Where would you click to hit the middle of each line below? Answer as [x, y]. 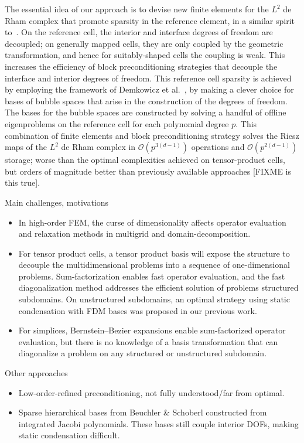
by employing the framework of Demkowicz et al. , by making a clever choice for [149, 89]
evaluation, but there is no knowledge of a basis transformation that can [148, 341]
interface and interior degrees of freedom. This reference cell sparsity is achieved [148, 78]
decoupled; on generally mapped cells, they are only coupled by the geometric [144, 43]
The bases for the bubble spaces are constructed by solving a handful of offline [146, 112]
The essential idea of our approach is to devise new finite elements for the [137, 9]
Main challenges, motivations [57, 202]
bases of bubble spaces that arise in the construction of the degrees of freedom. [146, 100]
